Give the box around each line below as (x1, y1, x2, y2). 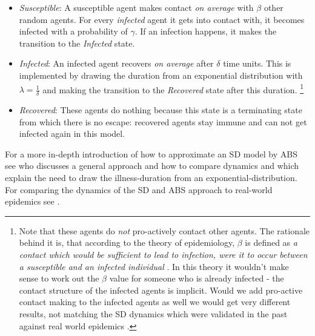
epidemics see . (5, 195, 60, 208)
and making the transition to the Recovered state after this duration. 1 (42, 81, 304, 96)
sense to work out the (19, 272, 99, 285)
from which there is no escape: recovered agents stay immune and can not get (19, 115, 307, 128)
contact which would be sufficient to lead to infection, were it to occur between (19, 248, 308, 260)
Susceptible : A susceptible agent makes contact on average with (19, 1, 254, 13)
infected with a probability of (19, 25, 128, 38)
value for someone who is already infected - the (109, 272, 284, 285)
